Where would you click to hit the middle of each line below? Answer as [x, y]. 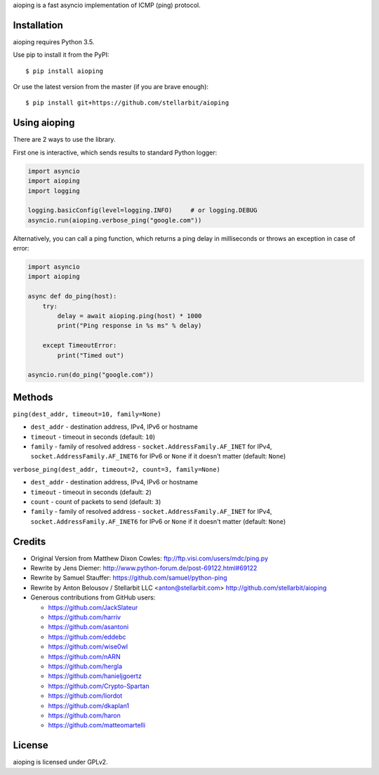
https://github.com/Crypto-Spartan [99, 686]
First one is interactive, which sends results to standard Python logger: [115, 152]
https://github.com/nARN [84, 656]
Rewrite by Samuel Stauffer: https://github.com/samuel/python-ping [129, 578]
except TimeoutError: [80, 345]
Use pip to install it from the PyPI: [61, 55]
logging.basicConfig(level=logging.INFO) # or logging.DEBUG [142, 210]
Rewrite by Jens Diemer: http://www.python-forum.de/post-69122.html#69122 [144, 568]
